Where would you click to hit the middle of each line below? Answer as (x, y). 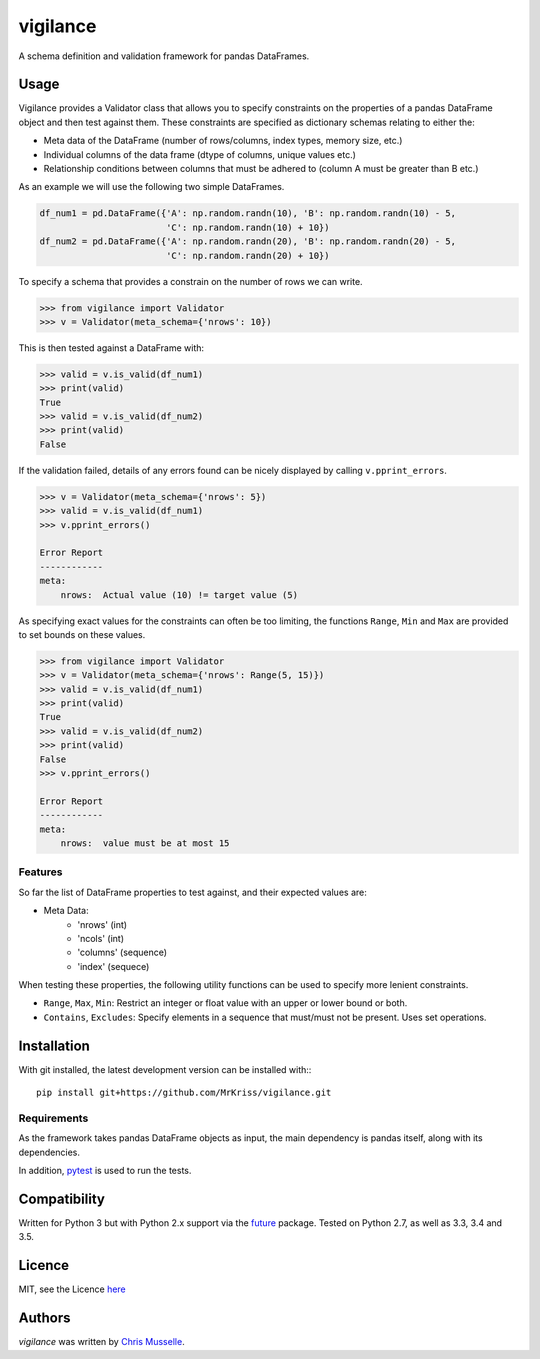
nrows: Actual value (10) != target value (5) (179, 594)
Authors (44, 1318)
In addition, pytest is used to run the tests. (105, 1171)
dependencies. (49, 1152)
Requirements (53, 1118)
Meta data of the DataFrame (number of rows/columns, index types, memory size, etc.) (223, 141)
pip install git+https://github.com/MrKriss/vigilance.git (184, 1093)
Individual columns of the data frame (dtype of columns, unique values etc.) (200, 154)
